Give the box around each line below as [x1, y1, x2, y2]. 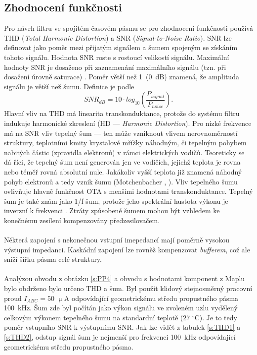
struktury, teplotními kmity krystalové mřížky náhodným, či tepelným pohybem [4, 137, 247, 148]
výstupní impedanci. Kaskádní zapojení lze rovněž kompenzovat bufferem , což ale [4, 244, 250, 254]
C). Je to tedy [194, 312, 237, 322]
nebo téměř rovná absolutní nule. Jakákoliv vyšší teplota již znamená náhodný [4, 166, 242, 177]
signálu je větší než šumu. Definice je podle [4, 81, 134, 91]
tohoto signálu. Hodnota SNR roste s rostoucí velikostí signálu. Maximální [4, 52, 229, 62]
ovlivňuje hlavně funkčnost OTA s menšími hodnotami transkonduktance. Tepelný [4, 186, 253, 196]
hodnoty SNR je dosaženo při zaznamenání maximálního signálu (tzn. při [4, 61, 226, 72]
